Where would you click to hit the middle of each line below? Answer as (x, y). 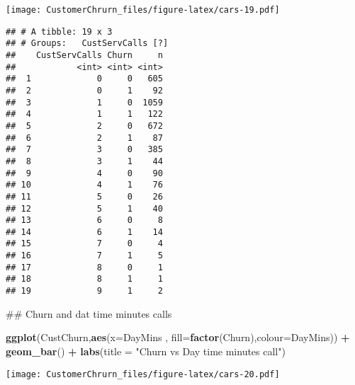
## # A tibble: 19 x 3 (59, 31)
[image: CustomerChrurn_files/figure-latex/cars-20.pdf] (143, 374)
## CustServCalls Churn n (84, 55)
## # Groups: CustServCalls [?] (87, 44)
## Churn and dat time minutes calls (89, 313)
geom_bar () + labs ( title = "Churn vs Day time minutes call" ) (146, 351)
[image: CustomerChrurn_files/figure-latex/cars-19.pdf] (143, 10)
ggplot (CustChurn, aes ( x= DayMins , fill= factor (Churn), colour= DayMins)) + (178, 337)
